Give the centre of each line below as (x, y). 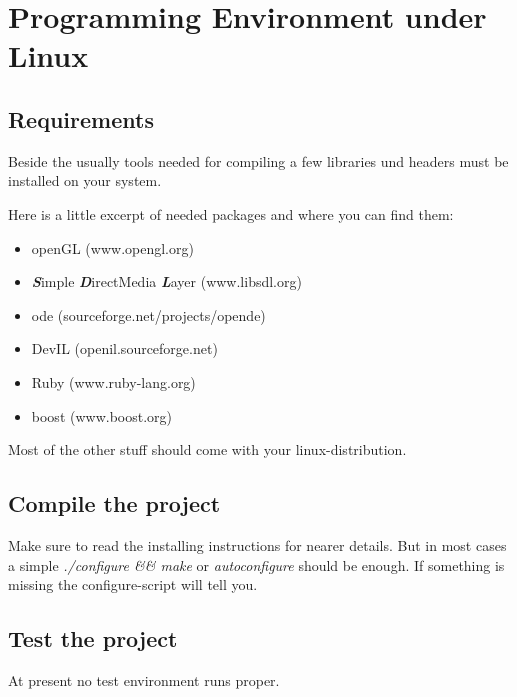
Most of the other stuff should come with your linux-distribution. (207, 449)
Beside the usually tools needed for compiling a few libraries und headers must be (258, 160)
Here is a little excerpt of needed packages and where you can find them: (231, 213)
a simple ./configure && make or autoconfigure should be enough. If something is (256, 564)
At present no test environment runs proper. (144, 679)
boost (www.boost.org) (102, 415)
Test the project (93, 638)
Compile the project (114, 503)
